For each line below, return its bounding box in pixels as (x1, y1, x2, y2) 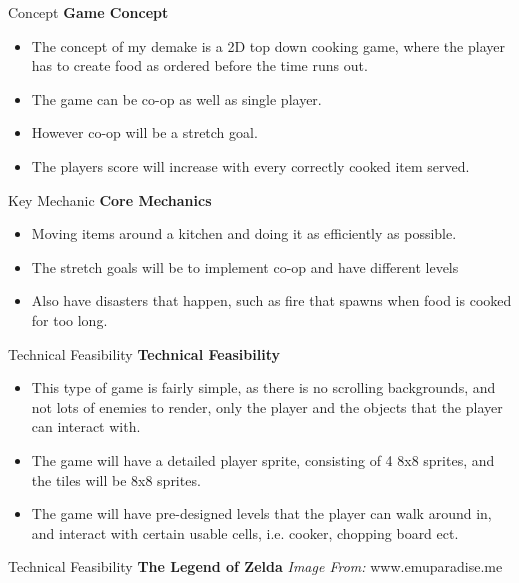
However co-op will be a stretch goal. (31, 122, 258, 143)
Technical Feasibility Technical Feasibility (8, 343, 280, 364)
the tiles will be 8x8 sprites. (31, 469, 201, 490)
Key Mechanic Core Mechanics (8, 189, 212, 210)
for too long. (31, 309, 108, 330)
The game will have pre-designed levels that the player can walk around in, (31, 503, 492, 524)
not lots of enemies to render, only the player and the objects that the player (31, 396, 503, 417)
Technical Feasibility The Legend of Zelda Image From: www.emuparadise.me (8, 556, 503, 577)
